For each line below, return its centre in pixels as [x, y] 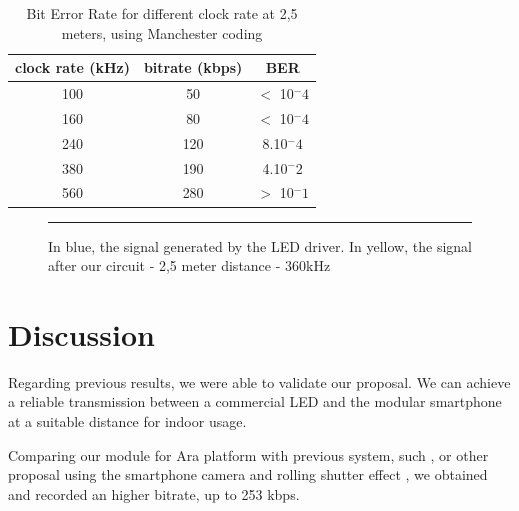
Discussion [81, 333]
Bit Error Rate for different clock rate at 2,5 [162, 13]
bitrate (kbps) [193, 67]
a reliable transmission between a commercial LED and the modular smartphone [255, 401]
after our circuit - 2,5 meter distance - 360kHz [189, 265]
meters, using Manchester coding [162, 32]
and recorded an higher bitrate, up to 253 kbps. [154, 493]
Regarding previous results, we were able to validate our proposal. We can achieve [259, 381]
